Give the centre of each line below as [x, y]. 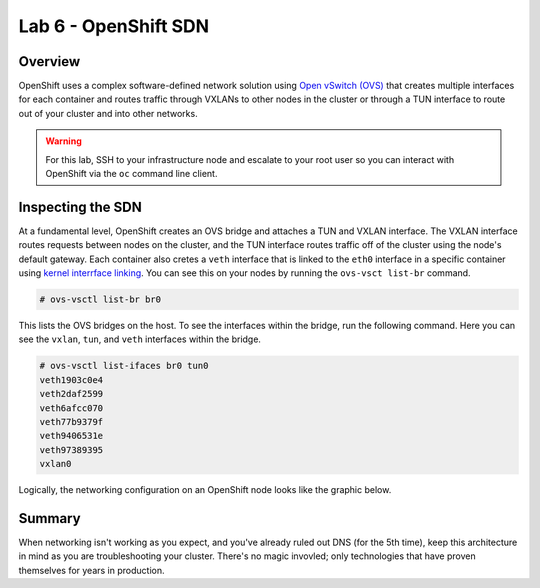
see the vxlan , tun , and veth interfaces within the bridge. [140, 339]
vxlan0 [55, 464]
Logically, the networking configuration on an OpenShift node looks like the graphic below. [205, 490]
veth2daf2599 [71, 394]
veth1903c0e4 [71, 379]
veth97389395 [71, 449]
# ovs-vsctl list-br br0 [100, 299]
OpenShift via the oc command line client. [131, 174]
